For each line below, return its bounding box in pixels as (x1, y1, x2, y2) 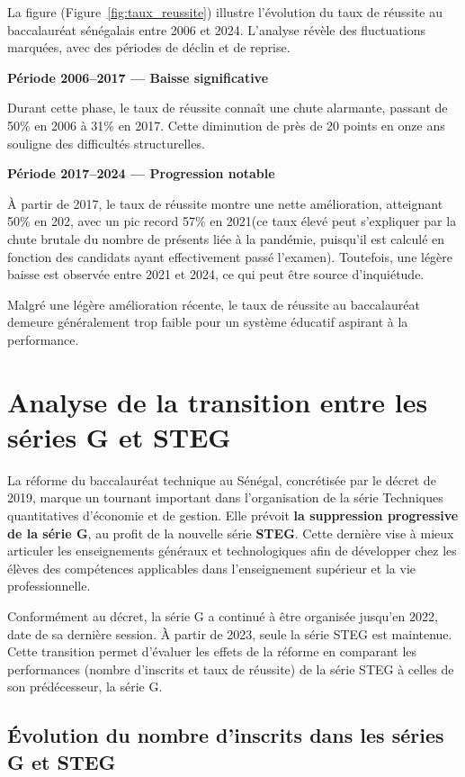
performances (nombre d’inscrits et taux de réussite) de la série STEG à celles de (7, 659, 454, 678)
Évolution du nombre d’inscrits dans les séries (7, 721, 444, 749)
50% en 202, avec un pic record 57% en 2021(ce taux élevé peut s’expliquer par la (7, 212, 457, 230)
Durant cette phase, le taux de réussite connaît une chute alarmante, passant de (7, 98, 448, 117)
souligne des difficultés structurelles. (7, 133, 205, 152)
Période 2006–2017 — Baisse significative (7, 68, 269, 86)
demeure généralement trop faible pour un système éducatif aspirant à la (7, 312, 408, 331)
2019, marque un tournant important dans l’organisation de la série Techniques (7, 488, 443, 507)
